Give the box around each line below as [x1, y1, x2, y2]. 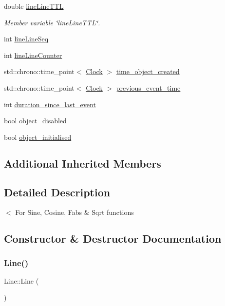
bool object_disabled [4, 115, 67, 126]
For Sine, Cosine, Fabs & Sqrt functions [15, 207, 134, 217]
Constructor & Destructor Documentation [4, 231, 222, 246]
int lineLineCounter [4, 50, 62, 60]
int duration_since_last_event [4, 99, 96, 109]
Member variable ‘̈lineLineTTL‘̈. [4, 17, 100, 27]
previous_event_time [116, 82, 181, 93]
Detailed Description [4, 184, 111, 199]
